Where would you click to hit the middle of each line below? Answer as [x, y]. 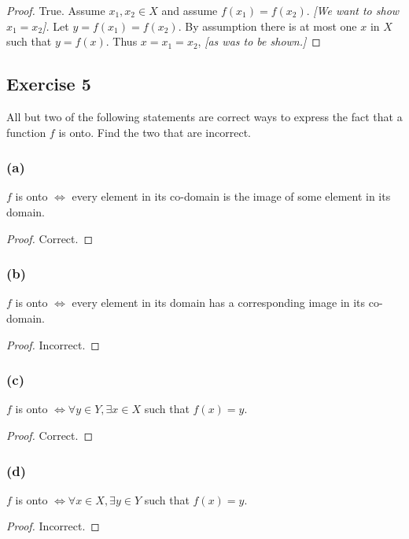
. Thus [122, 41]
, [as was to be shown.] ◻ [259, 41]
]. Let [56, 26]
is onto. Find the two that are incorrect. [155, 132]
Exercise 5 [49, 84]
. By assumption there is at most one [267, 26]
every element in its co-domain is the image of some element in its [231, 196]
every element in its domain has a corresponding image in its [219, 303]
